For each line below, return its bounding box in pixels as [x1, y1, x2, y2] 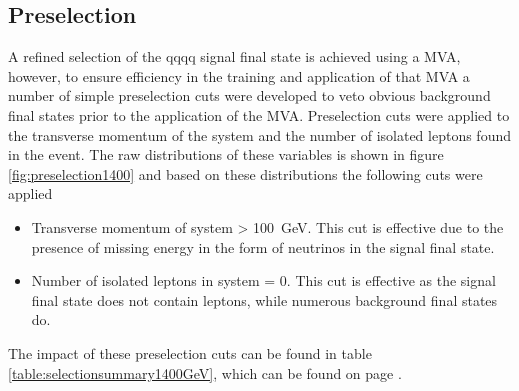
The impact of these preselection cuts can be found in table [8, 342, 372, 363]
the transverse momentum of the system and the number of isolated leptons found [8, 124, 512, 145]
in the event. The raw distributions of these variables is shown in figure [8, 144, 444, 165]
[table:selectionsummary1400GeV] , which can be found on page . [8, 362, 402, 383]
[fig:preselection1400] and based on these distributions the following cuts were [8, 163, 483, 184]
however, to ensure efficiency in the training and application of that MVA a [8, 65, 470, 86]
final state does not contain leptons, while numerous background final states [31, 289, 498, 310]
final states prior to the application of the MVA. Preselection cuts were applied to [8, 104, 510, 125]
